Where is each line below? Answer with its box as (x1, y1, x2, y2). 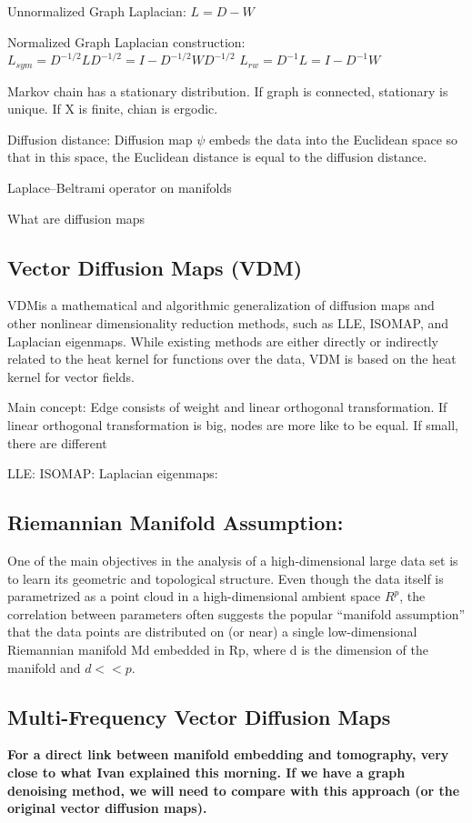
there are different (7, 433, 107, 452)
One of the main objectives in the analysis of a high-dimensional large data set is (7, 550, 458, 569)
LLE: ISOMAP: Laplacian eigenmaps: (7, 464, 218, 483)
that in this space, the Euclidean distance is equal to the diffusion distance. (7, 147, 427, 166)
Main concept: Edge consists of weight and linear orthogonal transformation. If (7, 397, 447, 417)
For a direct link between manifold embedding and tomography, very (7, 745, 449, 764)
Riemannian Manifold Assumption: (7, 508, 344, 537)
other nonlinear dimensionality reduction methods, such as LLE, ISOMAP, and (7, 314, 449, 332)
